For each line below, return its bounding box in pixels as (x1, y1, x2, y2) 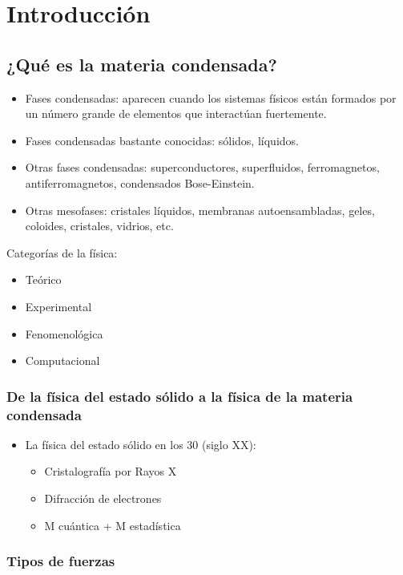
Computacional (25, 352, 100, 369)
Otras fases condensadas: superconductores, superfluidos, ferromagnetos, (25, 159, 380, 176)
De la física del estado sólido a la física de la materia (6, 386, 353, 406)
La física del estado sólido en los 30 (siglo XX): (25, 435, 256, 452)
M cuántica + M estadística (44, 516, 181, 533)
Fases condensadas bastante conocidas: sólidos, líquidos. (25, 132, 299, 148)
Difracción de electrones (44, 490, 162, 507)
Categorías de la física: (6, 244, 118, 261)
